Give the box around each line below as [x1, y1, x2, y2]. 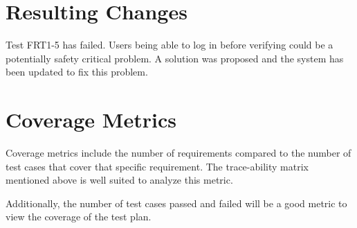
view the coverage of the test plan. [6, 209, 152, 224]
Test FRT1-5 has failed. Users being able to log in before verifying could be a [6, 37, 333, 52]
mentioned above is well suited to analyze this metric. [6, 173, 233, 187]
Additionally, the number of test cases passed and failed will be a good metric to [6, 195, 347, 210]
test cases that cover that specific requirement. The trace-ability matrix [6, 159, 309, 173]
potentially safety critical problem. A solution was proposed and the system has [6, 51, 344, 65]
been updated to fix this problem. [6, 64, 148, 79]
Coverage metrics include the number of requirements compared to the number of [6, 146, 351, 160]
